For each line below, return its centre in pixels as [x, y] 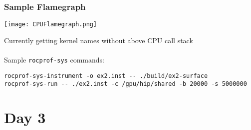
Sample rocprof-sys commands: [54, 60]
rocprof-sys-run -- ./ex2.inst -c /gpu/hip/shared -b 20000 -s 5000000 [125, 84]
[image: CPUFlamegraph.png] [51, 25]
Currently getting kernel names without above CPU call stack [99, 40]
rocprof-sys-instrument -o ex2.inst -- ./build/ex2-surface [106, 76]
